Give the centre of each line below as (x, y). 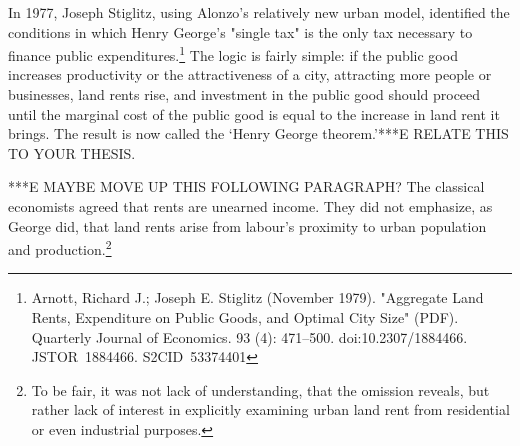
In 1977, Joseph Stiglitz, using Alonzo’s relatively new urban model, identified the (259, 12)
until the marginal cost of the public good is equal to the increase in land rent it (254, 113)
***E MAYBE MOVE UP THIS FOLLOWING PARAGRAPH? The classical (246, 186)
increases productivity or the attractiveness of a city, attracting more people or (250, 74)
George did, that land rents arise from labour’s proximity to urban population (247, 225)
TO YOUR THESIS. (72, 152)
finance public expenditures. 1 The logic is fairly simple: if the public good (233, 53)
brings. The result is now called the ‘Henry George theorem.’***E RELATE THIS (258, 133)
